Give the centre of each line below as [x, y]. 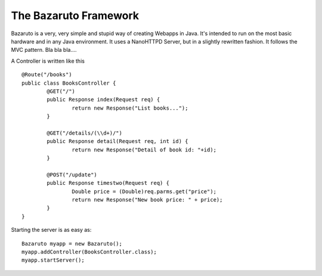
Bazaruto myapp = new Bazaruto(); [72, 244]
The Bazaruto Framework [75, 15]
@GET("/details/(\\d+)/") [84, 133]
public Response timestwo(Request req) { [108, 183]
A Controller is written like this [48, 61]
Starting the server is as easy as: [51, 230]
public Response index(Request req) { [103, 100]
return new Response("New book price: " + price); [147, 199]
